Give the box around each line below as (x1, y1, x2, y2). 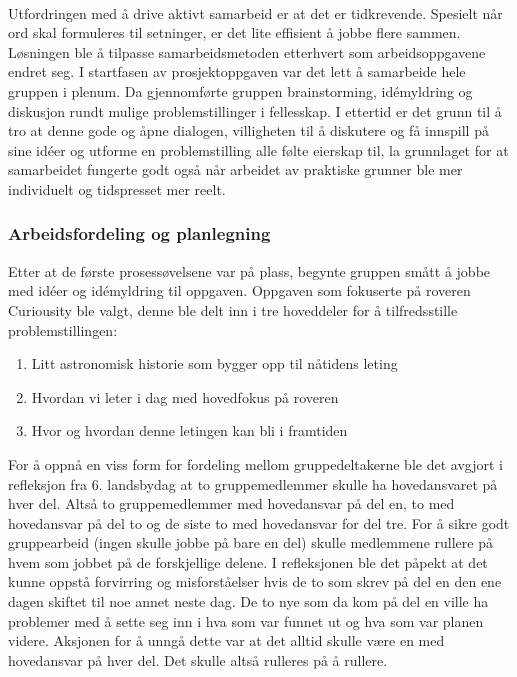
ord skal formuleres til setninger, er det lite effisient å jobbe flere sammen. (8, 22, 461, 43)
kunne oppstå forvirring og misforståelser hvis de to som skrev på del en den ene (8, 571, 502, 592)
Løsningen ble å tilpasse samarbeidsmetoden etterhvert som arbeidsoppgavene (8, 41, 486, 62)
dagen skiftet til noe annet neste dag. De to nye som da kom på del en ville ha (8, 591, 489, 612)
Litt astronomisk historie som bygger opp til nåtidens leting (31, 353, 398, 374)
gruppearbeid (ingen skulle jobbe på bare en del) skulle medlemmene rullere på (8, 532, 493, 553)
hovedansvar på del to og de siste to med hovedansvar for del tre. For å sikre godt (8, 512, 510, 533)
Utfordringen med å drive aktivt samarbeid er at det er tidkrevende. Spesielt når (8, 2, 503, 23)
